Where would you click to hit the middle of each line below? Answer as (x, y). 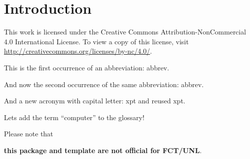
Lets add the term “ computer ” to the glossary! (74, 117)
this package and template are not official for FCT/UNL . (103, 150)
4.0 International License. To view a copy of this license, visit (96, 41)
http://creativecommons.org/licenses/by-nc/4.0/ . (78, 51)
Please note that (29, 134)
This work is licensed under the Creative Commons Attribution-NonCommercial (125, 32)
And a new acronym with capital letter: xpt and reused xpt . (95, 101)
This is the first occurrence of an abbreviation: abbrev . (87, 67)
